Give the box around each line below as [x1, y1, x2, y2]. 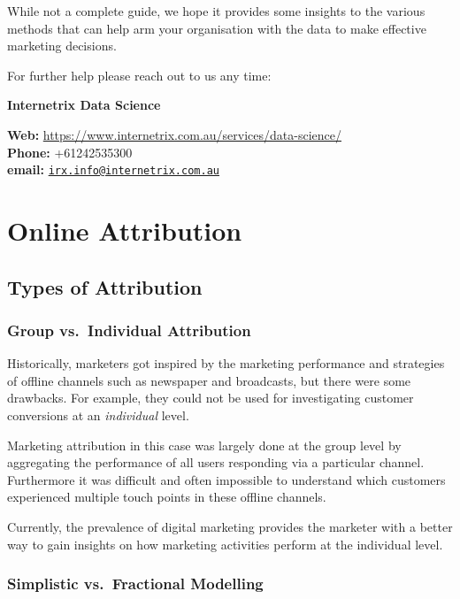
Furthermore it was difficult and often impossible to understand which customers [7, 470, 446, 488]
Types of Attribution [7, 273, 203, 300]
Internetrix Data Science [7, 96, 161, 114]
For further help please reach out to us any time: [7, 65, 272, 84]
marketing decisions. [7, 36, 117, 55]
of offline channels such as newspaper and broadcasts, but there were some [7, 371, 411, 389]
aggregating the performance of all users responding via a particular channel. [7, 453, 425, 472]
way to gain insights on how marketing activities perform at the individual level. [7, 534, 443, 553]
